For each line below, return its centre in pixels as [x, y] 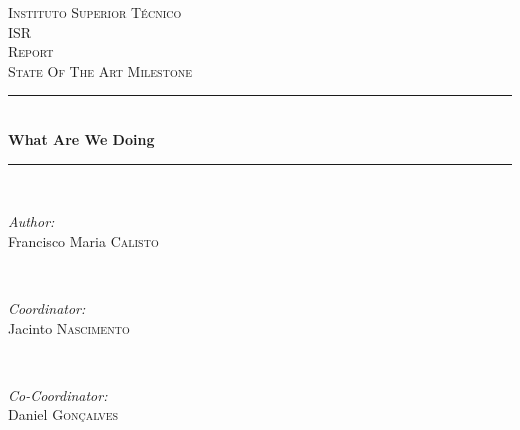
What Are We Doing [81, 138]
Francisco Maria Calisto [83, 240]
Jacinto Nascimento [69, 327]
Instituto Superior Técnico [95, 12]
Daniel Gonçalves [63, 414]
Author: [31, 221]
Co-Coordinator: [58, 394]
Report [31, 51]
